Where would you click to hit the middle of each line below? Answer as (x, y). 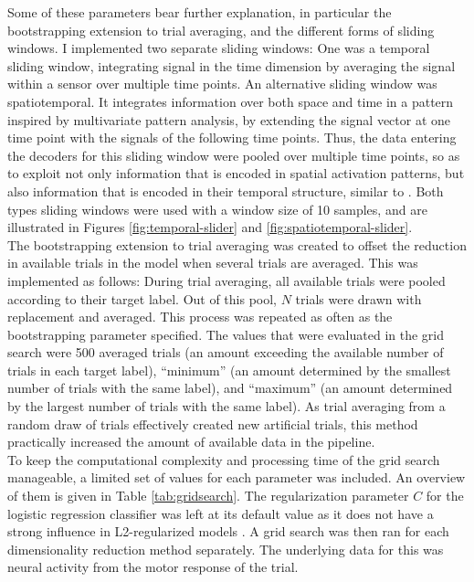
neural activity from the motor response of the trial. (153, 567)
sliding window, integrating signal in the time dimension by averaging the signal (232, 65)
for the (445, 496)
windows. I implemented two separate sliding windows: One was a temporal (219, 48)
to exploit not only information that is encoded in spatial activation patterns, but (236, 173)
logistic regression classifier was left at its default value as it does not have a (221, 513)
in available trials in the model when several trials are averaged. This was (213, 263)
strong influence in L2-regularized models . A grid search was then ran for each (228, 531)
